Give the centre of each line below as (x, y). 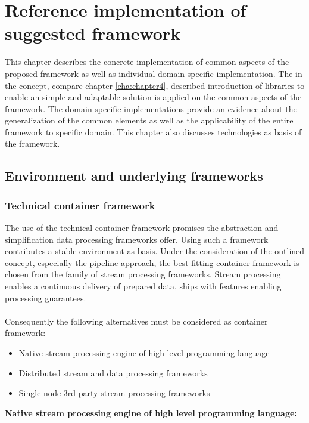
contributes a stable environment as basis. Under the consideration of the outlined (155, 251)
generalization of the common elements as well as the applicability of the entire (149, 120)
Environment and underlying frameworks (134, 176)
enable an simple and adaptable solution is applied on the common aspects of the (153, 97)
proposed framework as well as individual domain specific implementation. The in (154, 73)
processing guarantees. (46, 297)
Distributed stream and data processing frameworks (113, 373)
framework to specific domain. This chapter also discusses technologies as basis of (153, 132)
